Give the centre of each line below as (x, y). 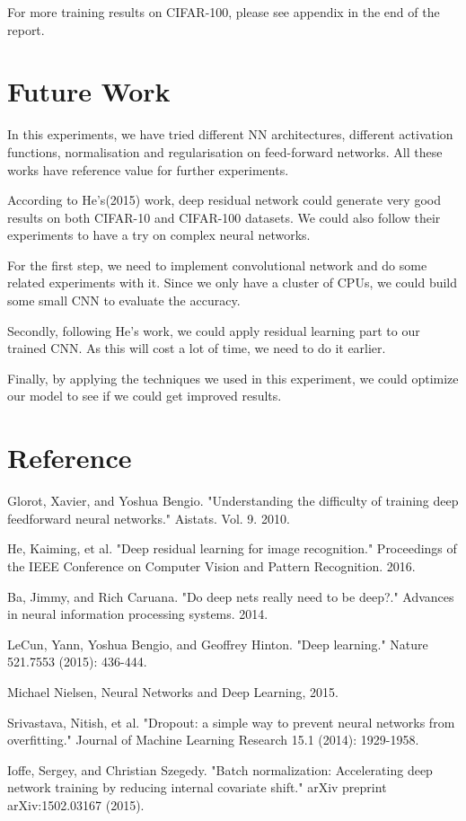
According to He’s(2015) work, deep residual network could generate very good (224, 200)
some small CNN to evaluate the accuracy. (124, 300)
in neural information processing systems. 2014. (138, 614)
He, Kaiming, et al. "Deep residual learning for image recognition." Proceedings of (232, 548)
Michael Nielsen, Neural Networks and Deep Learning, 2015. (173, 691)
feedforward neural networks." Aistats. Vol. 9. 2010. (149, 518)
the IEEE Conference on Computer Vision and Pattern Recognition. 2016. (211, 565)
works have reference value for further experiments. (148, 169)
